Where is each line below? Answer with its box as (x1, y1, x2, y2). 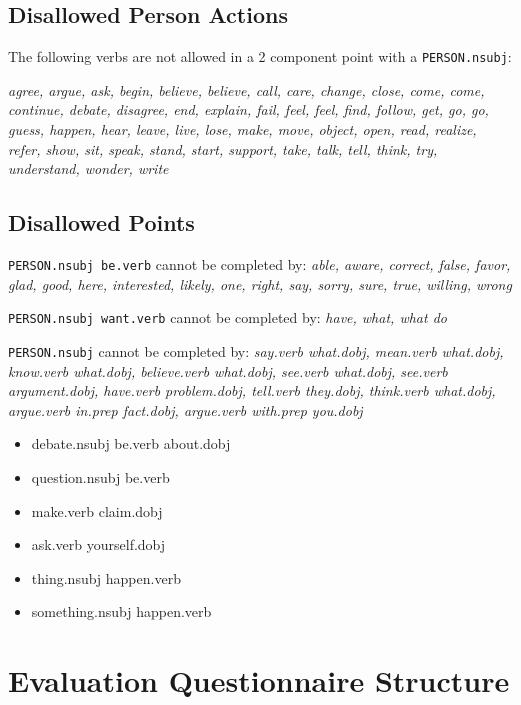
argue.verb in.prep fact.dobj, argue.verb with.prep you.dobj (8, 399, 363, 420)
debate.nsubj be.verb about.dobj (31, 433, 231, 454)
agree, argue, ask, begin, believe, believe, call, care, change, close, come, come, (8, 79, 485, 100)
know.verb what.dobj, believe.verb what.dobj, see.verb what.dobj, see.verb (8, 360, 448, 381)
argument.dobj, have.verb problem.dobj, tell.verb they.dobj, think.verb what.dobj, (8, 380, 496, 401)
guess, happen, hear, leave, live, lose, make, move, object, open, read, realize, (8, 119, 477, 140)
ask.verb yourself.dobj (31, 534, 166, 555)
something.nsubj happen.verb (31, 601, 212, 622)
